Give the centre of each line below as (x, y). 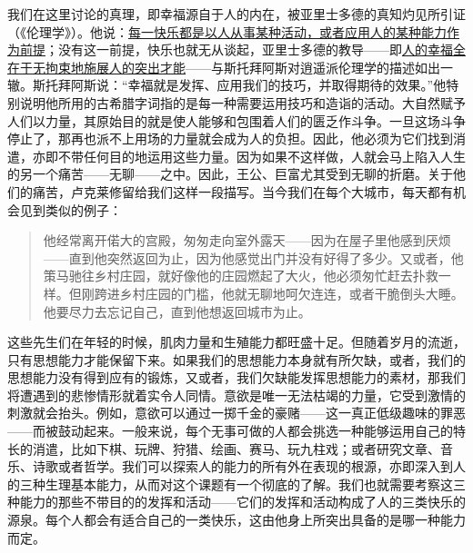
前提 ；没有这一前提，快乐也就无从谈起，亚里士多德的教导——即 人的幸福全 (242, 49)
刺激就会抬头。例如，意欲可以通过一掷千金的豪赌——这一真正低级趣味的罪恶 (236, 413)
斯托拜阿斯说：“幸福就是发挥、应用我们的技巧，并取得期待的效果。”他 (239, 85)
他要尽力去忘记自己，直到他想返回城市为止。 (177, 311)
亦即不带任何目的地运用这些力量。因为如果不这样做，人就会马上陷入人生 (249, 156)
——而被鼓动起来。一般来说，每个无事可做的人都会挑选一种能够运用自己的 (230, 431)
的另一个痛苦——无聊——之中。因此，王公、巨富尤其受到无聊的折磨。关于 (230, 174)
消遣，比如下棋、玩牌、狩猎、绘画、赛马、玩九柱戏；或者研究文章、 (236, 448)
